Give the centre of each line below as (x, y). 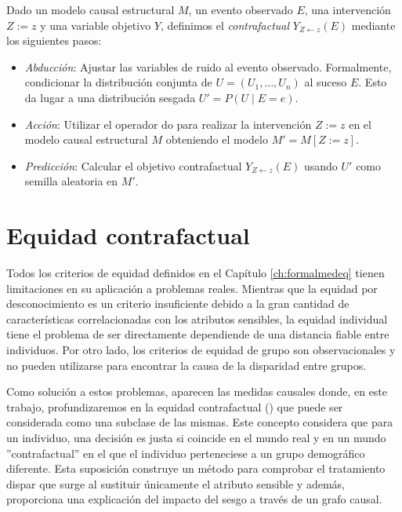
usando (321, 165)
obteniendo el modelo (217, 139)
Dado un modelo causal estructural (91, 9)
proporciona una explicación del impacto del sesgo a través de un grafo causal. (194, 499)
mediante (373, 25)
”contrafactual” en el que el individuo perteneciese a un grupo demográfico (186, 453)
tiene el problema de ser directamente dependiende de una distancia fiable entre (198, 334)
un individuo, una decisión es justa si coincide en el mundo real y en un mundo (196, 437)
